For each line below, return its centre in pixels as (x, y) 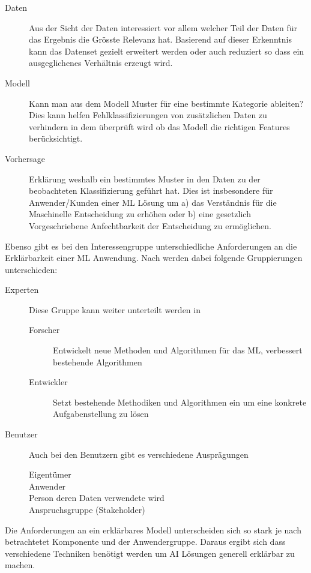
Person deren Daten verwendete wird (97, 498)
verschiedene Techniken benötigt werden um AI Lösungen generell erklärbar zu (150, 553)
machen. (20, 565)
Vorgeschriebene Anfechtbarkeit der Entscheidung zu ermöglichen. (150, 225)
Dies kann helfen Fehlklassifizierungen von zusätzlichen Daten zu (148, 115)
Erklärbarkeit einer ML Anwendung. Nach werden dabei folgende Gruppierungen (154, 258)
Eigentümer (50, 474)
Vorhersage (25, 158)
